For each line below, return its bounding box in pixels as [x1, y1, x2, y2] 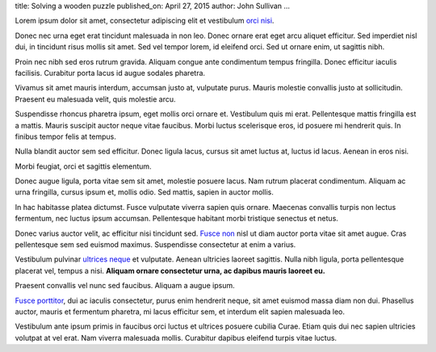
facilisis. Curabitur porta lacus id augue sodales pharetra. [15, 68, 206, 78]
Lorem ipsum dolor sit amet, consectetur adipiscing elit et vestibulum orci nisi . [15, 16, 275, 26]
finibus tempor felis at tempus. [15, 132, 117, 141]
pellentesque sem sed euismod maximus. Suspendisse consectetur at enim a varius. [15, 240, 296, 249]
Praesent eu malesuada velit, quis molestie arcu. [15, 94, 177, 104]
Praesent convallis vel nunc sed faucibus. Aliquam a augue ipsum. [15, 281, 235, 291]
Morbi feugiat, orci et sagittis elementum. [15, 161, 153, 171]
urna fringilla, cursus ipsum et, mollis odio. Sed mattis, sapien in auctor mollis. [15, 187, 274, 197]
